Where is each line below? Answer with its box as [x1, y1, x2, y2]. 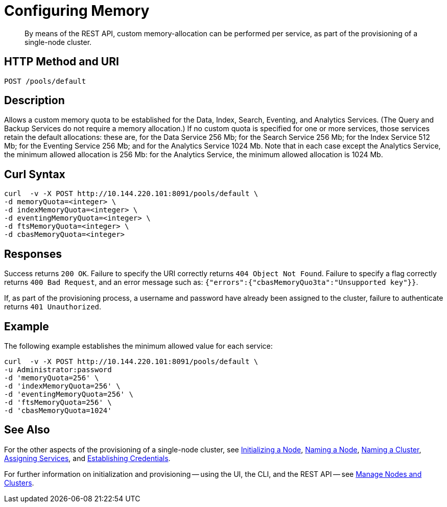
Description [4, 94, 65, 107]
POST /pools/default [4, 77, 86, 85]
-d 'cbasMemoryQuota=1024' [4, 406, 112, 415]
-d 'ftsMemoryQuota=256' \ [4, 398, 112, 406]
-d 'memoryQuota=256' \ [4, 373, 99, 382]
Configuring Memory [4, 2, 150, 19]
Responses [4, 247, 62, 260]
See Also [4, 423, 50, 437]
